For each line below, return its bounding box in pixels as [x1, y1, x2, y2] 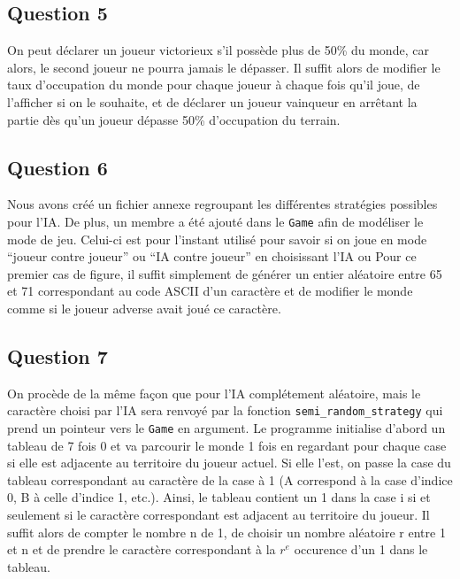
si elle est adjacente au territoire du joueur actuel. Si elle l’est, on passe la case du [7, 453, 451, 472]
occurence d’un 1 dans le [294, 540, 428, 559]
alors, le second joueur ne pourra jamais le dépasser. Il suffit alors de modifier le [7, 58, 441, 76]
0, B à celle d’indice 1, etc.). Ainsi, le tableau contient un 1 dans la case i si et [7, 488, 431, 506]
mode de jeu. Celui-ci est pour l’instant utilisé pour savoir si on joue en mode [7, 229, 427, 248]
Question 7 [7, 342, 108, 369]
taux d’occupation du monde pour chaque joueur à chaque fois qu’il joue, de [7, 75, 420, 94]
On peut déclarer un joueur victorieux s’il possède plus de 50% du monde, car [7, 41, 429, 59]
